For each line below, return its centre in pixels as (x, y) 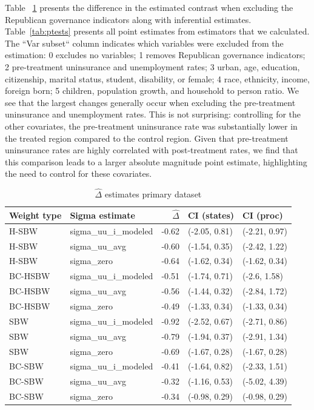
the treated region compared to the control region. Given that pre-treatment (147, 138)
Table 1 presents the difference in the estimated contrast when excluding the (149, 7)
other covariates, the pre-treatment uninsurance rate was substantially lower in (151, 126)
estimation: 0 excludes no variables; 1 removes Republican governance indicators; (155, 55)
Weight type (35, 215)
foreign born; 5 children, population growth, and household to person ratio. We (152, 91)
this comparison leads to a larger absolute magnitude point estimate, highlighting (156, 161)
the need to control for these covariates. (78, 174)
